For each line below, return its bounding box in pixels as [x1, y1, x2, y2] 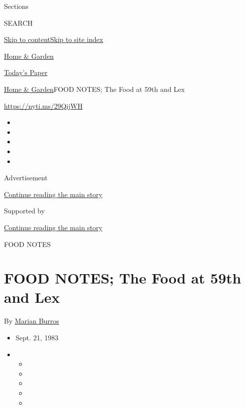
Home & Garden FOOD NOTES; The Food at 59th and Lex [4, 83, 185, 94]
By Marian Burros [4, 316, 59, 326]
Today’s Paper [4, 67, 48, 78]
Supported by [4, 205, 45, 216]
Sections [4, 1, 29, 11]
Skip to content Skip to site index [4, 34, 104, 44]
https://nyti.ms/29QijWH [4, 100, 83, 111]
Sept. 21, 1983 [15, 332, 59, 342]
